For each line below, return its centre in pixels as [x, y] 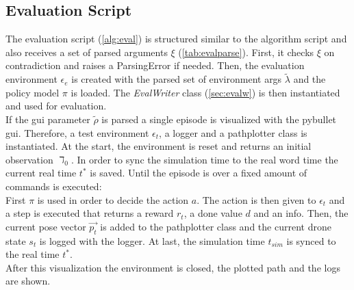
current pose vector [46, 226]
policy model [33, 92]
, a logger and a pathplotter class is [233, 132]
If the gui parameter [48, 119]
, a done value [213, 213]
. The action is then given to [256, 199]
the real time [33, 254]
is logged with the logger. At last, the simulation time [152, 240]
